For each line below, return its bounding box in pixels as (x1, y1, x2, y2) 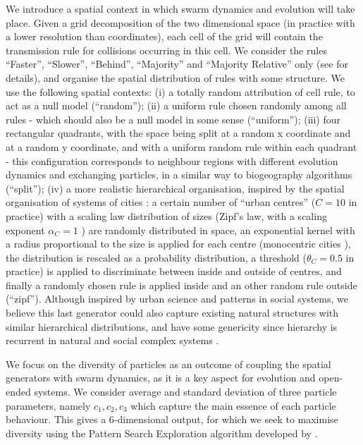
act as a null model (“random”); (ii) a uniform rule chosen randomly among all (6, 98, 347, 113)
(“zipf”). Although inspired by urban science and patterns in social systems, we (6, 291, 348, 306)
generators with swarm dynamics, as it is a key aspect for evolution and (6, 370, 316, 385)
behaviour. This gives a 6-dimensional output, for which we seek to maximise (6, 412, 338, 427)
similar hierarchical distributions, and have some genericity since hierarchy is (6, 319, 338, 334)
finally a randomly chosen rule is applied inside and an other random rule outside (6, 277, 357, 292)
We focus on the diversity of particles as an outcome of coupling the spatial (6, 356, 331, 371)
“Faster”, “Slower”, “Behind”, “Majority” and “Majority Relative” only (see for (6, 56, 348, 71)
